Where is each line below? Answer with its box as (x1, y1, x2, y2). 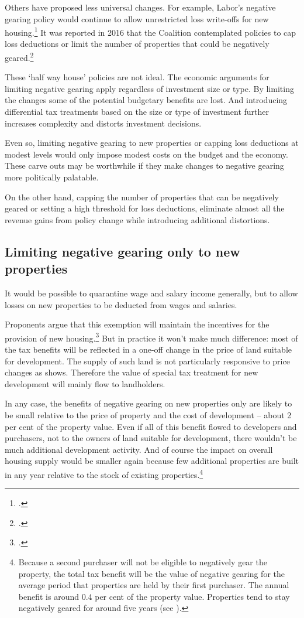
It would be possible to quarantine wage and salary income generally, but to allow (5, 287, 298, 299)
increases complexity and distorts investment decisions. (5, 117, 202, 129)
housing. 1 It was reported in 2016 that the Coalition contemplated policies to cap (5, 25, 296, 38)
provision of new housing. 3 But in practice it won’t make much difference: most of (5, 330, 298, 344)
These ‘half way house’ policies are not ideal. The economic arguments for (5, 71, 270, 83)
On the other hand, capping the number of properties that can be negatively (5, 190, 279, 203)
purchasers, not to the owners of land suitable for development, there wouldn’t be (5, 432, 297, 444)
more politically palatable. (5, 171, 99, 183)
